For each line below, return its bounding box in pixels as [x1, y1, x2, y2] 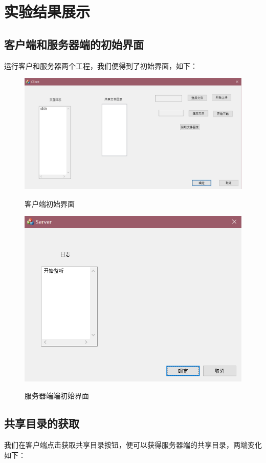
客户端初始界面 [25, 198, 75, 209]
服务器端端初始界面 [25, 390, 89, 401]
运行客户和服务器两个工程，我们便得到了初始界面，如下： [4, 60, 197, 71]
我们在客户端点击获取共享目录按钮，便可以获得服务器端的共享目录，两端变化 [4, 439, 262, 450]
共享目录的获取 [4, 415, 79, 431]
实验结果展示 [4, 1, 91, 22]
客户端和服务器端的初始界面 [4, 36, 144, 52]
